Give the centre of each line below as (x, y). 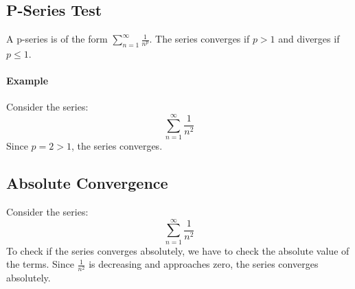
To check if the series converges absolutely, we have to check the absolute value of (178, 250)
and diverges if (309, 39)
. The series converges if (199, 39)
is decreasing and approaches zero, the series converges (204, 264)
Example (27, 81)
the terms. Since (40, 264)
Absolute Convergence (87, 183)
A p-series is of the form (57, 39)
